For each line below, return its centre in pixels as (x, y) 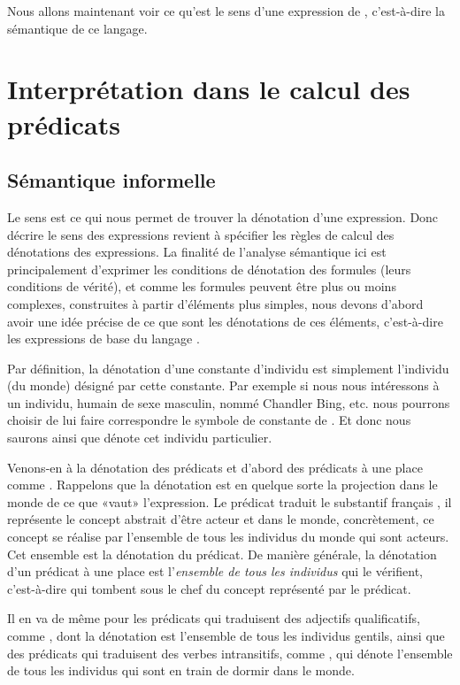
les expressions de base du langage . (103, 339)
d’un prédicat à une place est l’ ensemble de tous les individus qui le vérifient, (215, 571)
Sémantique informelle (111, 180)
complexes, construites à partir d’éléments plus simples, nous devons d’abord (215, 303)
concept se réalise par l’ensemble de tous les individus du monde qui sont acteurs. (228, 537)
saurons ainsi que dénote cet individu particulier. (140, 438)
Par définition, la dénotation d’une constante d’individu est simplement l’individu (228, 368)
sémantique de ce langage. (77, 28)
